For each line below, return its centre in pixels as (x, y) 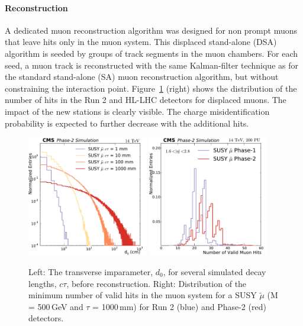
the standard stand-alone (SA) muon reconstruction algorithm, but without (142, 77)
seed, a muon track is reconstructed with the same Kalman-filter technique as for (151, 65)
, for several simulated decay (215, 272)
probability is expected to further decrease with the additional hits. (127, 123)
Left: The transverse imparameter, (91, 272)
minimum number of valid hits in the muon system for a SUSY (143, 295)
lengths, (43, 283)
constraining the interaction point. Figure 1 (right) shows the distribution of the (151, 88)
